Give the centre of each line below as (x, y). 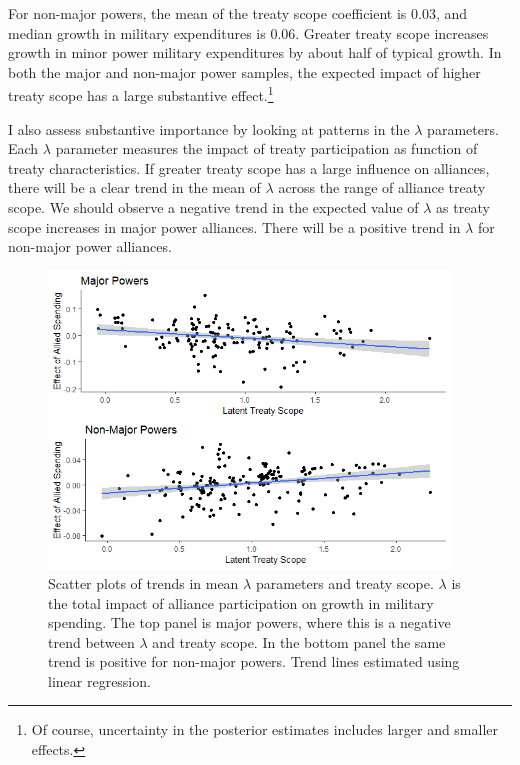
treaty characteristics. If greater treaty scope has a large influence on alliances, (249, 167)
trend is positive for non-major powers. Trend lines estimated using (254, 661)
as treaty (463, 207)
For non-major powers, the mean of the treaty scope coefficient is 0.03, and (238, 13)
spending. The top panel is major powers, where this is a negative (249, 622)
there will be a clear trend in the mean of (134, 187)
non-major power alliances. (90, 246)
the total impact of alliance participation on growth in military (241, 602)
